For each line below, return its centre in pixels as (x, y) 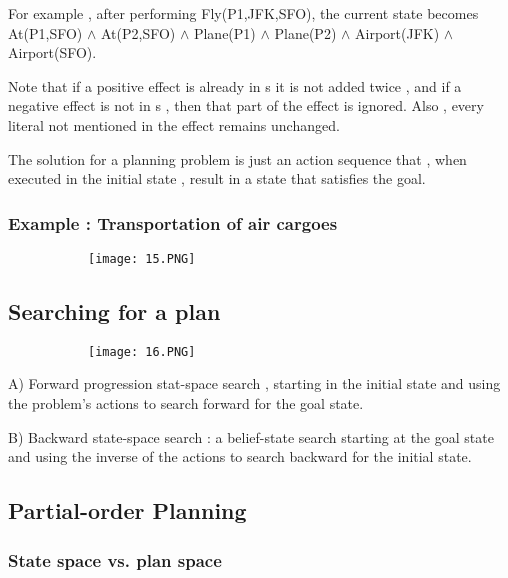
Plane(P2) (305, 32)
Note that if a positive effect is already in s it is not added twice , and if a (235, 85)
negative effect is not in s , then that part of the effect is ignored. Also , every (246, 105)
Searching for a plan (114, 311)
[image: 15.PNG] (142, 258)
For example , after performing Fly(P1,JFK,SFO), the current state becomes (243, 13)
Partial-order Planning (127, 510)
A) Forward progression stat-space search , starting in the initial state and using (254, 383)
